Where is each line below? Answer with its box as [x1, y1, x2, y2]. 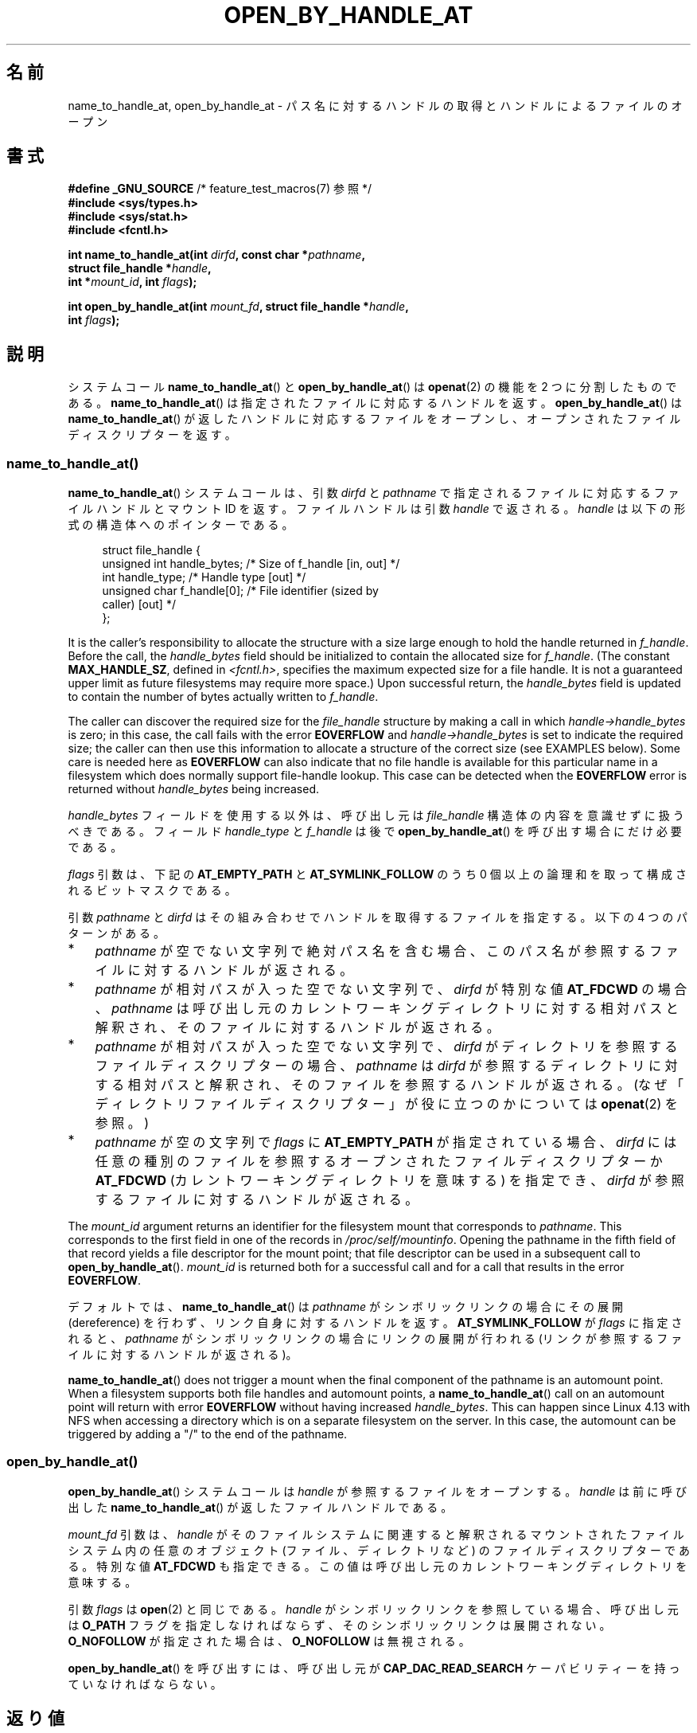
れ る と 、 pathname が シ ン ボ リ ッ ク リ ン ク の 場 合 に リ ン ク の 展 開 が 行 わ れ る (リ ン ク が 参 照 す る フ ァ [68, 1332, 683, 1346]
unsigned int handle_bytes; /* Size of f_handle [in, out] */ [102, 557, 400, 571]
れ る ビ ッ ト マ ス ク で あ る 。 [68, 883, 236, 898]
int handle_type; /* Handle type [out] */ [102, 570, 306, 585]
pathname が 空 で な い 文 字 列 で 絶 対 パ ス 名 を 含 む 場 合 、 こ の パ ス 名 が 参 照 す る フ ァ [95, 943, 679, 960]
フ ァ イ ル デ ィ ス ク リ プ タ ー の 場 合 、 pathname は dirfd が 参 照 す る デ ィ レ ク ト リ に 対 [95, 1058, 678, 1074]
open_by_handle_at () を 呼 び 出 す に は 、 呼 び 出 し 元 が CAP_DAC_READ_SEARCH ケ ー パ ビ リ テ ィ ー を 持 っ [68, 1661, 680, 1675]
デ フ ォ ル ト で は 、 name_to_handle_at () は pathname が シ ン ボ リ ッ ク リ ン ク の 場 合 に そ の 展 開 [68, 1300, 623, 1314]
